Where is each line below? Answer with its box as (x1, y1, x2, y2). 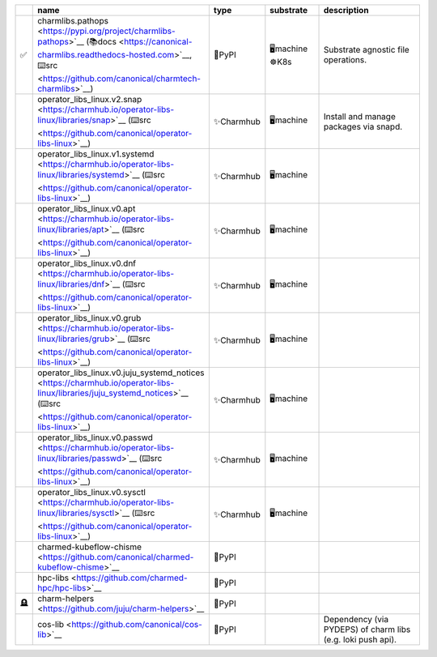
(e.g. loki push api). (323, 634, 397, 645)
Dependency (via (323, 614, 388, 625)
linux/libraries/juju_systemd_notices (37, 387, 173, 399)
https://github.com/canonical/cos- (71, 619, 202, 629)
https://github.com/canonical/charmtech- (42, 73, 202, 84)
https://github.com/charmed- (76, 572, 188, 583)
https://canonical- (124, 36, 193, 47)
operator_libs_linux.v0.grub (37, 313, 142, 323)
